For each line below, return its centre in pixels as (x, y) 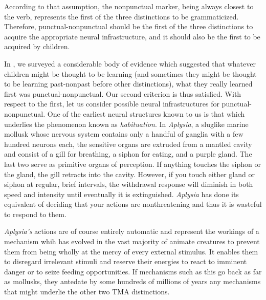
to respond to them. (35, 214)
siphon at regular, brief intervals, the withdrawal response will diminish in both (129, 184)
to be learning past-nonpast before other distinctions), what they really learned (128, 84)
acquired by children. (37, 46)
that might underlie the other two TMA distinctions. (87, 292)
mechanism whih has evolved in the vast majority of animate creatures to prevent (132, 241)
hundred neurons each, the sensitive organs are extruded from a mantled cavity (128, 144)
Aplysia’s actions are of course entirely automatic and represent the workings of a (132, 231)
